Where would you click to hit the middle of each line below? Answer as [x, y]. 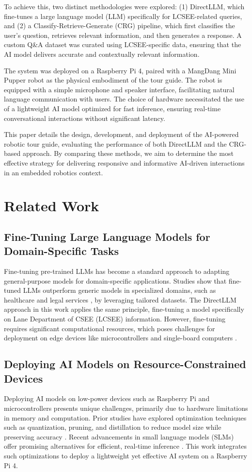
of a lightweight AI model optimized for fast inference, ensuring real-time [112, 108]
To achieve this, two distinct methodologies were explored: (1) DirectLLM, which [124, 6]
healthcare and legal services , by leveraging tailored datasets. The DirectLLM [120, 299]
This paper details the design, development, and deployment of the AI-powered [121, 134]
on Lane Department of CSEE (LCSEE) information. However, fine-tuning [115, 319]
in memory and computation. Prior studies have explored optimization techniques [125, 417]
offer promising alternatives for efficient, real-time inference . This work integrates [126, 446]
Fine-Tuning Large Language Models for [107, 236]
